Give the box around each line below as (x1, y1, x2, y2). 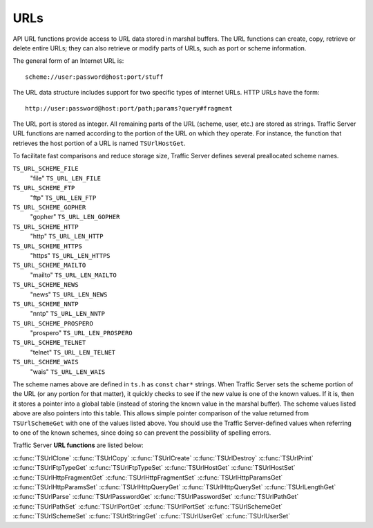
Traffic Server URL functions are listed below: (12, 441, 144, 449)
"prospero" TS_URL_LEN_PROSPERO (30, 329, 133, 337)
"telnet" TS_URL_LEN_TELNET (30, 348, 116, 356)
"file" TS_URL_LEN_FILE (30, 173, 102, 182)
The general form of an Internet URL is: (12, 57, 124, 65)
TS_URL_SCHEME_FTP (12, 184, 75, 192)
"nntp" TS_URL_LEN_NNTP (30, 310, 105, 318)
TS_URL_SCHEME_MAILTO (12, 261, 86, 270)
